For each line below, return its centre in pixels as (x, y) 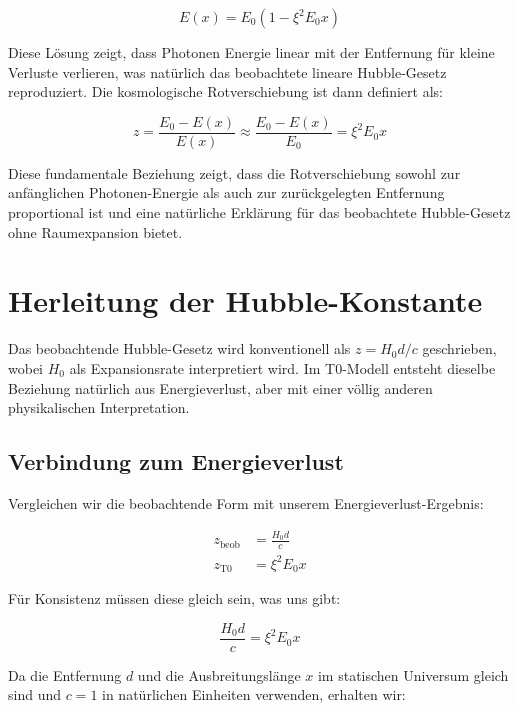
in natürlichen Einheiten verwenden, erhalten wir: (254, 694)
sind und (34, 694)
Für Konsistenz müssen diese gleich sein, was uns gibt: (174, 598)
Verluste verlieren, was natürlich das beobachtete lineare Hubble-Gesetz (227, 71)
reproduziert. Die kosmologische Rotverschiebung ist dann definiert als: (225, 91)
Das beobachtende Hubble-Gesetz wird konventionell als (179, 348)
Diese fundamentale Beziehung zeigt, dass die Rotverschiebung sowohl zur (234, 172)
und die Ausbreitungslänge (219, 674)
